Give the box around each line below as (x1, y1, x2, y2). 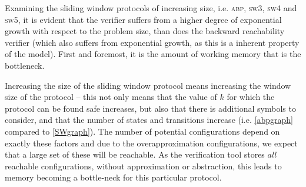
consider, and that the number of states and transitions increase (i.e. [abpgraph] (5, 113, 293, 126)
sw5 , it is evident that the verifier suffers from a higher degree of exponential (5, 13, 282, 25)
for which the (227, 91, 275, 103)
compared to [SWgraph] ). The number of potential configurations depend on (5, 125, 280, 137)
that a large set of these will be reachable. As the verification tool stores (5, 148, 265, 161)
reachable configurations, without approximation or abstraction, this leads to (5, 159, 282, 172)
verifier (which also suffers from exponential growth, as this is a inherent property (5, 36, 300, 48)
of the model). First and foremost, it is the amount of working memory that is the (5, 48, 301, 60)
